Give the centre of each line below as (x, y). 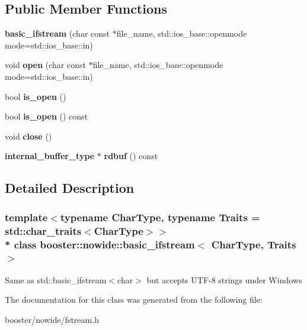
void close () (28, 136)
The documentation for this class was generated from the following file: (134, 300)
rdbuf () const (131, 156)
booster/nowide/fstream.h (52, 319)
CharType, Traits (254, 244)
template (26, 217)
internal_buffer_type (50, 156)
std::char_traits (43, 230)
